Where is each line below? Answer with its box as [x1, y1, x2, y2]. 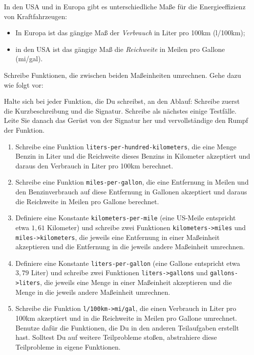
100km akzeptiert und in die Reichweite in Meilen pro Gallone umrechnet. [15, 313, 237, 323]
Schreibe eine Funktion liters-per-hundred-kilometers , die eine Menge [15, 141, 236, 151]
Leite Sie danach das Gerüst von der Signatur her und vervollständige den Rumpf [4, 115, 248, 125]
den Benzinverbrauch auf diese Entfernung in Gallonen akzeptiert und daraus [15, 187, 247, 197]
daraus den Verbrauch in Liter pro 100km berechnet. [15, 160, 173, 170]
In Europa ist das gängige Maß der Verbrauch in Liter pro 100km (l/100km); [15, 27, 245, 38]
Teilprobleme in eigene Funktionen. [15, 341, 121, 352]
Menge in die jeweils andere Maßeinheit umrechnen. [15, 286, 170, 297]
